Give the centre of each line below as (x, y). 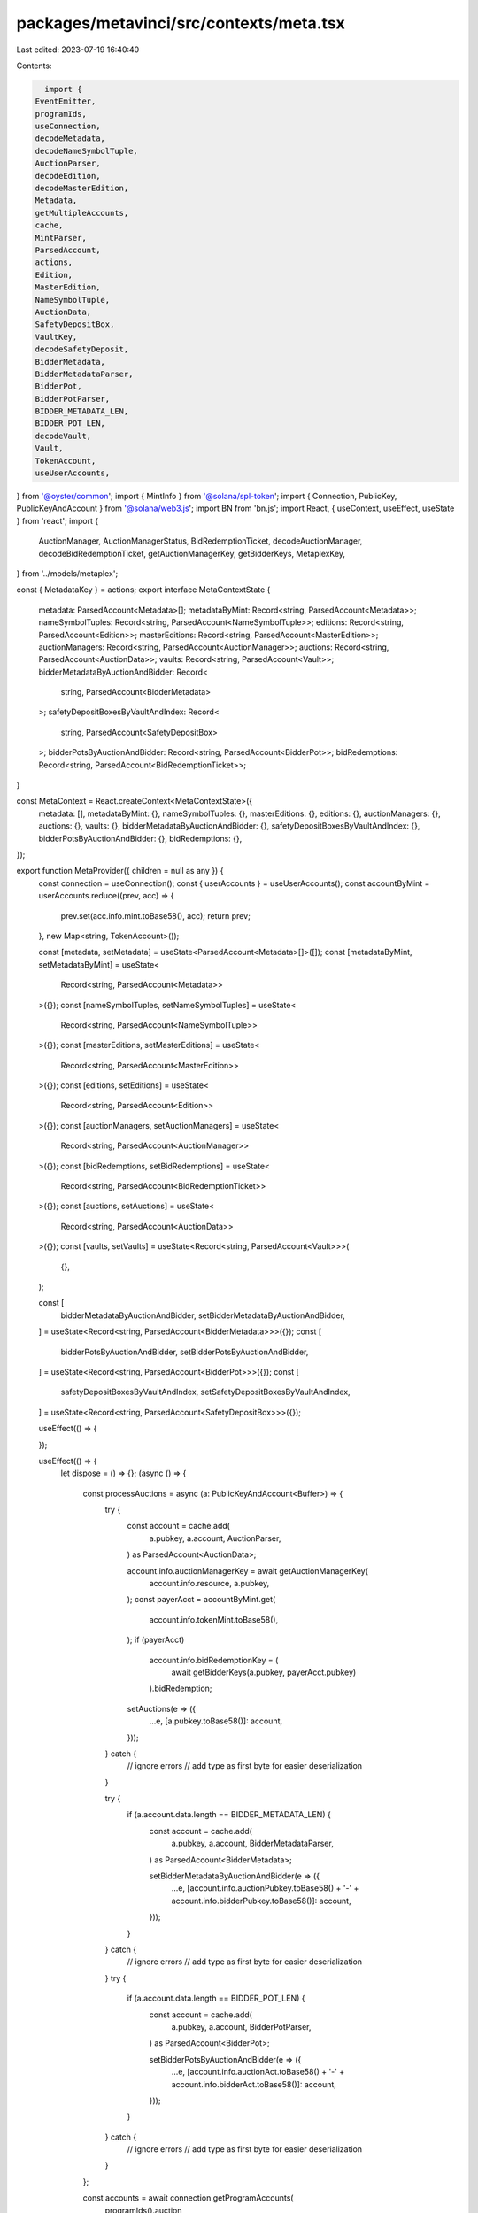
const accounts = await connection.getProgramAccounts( (188, 2198)
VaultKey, (56, 337)
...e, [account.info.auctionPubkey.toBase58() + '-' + (265, 1888)
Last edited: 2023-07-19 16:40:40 (78, 50)
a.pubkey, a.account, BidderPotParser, (241, 2026)
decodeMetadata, (70, 139)
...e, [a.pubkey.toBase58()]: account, (216, 1721)
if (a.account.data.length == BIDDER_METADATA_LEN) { (229, 1815)
